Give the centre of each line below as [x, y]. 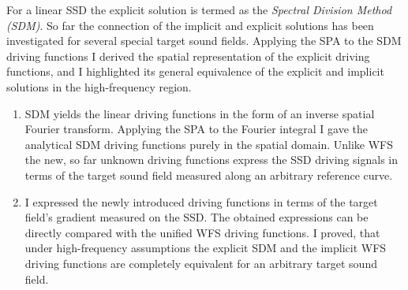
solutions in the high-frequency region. [99, 86]
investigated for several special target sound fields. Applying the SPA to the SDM [204, 41]
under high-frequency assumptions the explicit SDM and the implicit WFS [206, 248]
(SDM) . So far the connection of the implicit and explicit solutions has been [190, 25]
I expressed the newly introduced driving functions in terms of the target [201, 201]
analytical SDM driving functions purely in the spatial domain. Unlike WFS [209, 144]
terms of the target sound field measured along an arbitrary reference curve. [209, 175]
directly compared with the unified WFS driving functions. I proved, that [202, 232]
